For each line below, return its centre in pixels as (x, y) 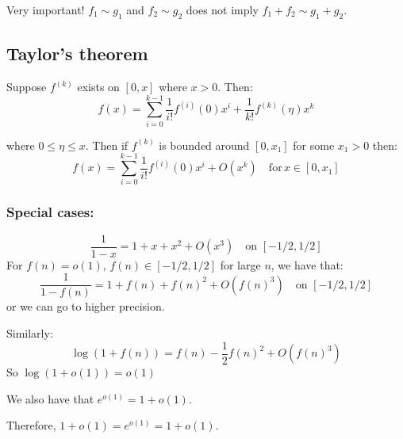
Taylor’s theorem (77, 53)
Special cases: (50, 212)
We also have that (50, 398)
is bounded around (204, 145)
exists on (98, 86)
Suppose (27, 86)
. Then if (107, 145)
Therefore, (31, 425)
